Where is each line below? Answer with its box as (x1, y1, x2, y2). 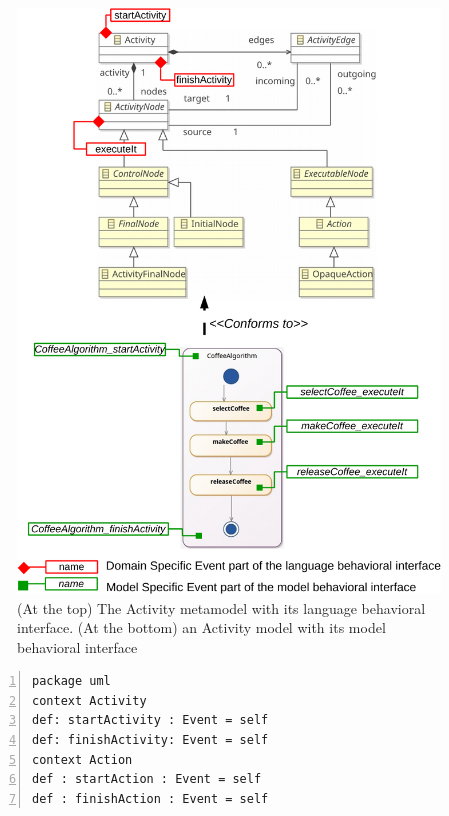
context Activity (32, 693, 147, 708)
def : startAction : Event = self (32, 772, 262, 787)
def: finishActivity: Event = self (32, 733, 269, 748)
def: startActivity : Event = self (32, 713, 269, 728)
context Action (32, 752, 133, 767)
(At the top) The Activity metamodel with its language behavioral (17, 597, 426, 618)
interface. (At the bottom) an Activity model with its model (17, 617, 386, 638)
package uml (32, 674, 111, 689)
